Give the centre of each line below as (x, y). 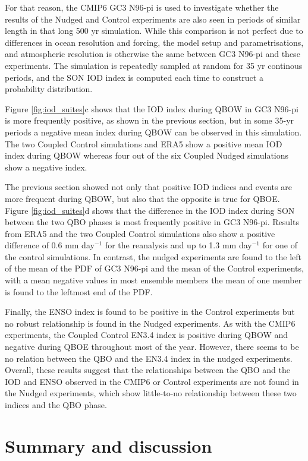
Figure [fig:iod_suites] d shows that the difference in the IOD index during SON (150, 210)
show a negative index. (46, 167)
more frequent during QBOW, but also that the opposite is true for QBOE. (142, 198)
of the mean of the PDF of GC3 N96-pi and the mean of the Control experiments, (154, 268)
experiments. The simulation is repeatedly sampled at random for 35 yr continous (154, 65)
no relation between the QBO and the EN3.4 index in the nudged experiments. (149, 358)
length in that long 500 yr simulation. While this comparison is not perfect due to (154, 31)
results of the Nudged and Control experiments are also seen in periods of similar (153, 19)
